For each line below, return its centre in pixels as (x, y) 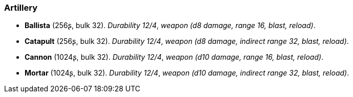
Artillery (21, 8)
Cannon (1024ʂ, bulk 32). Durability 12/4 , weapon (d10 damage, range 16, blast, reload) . (174, 57)
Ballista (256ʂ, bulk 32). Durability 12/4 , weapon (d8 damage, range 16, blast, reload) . (170, 26)
